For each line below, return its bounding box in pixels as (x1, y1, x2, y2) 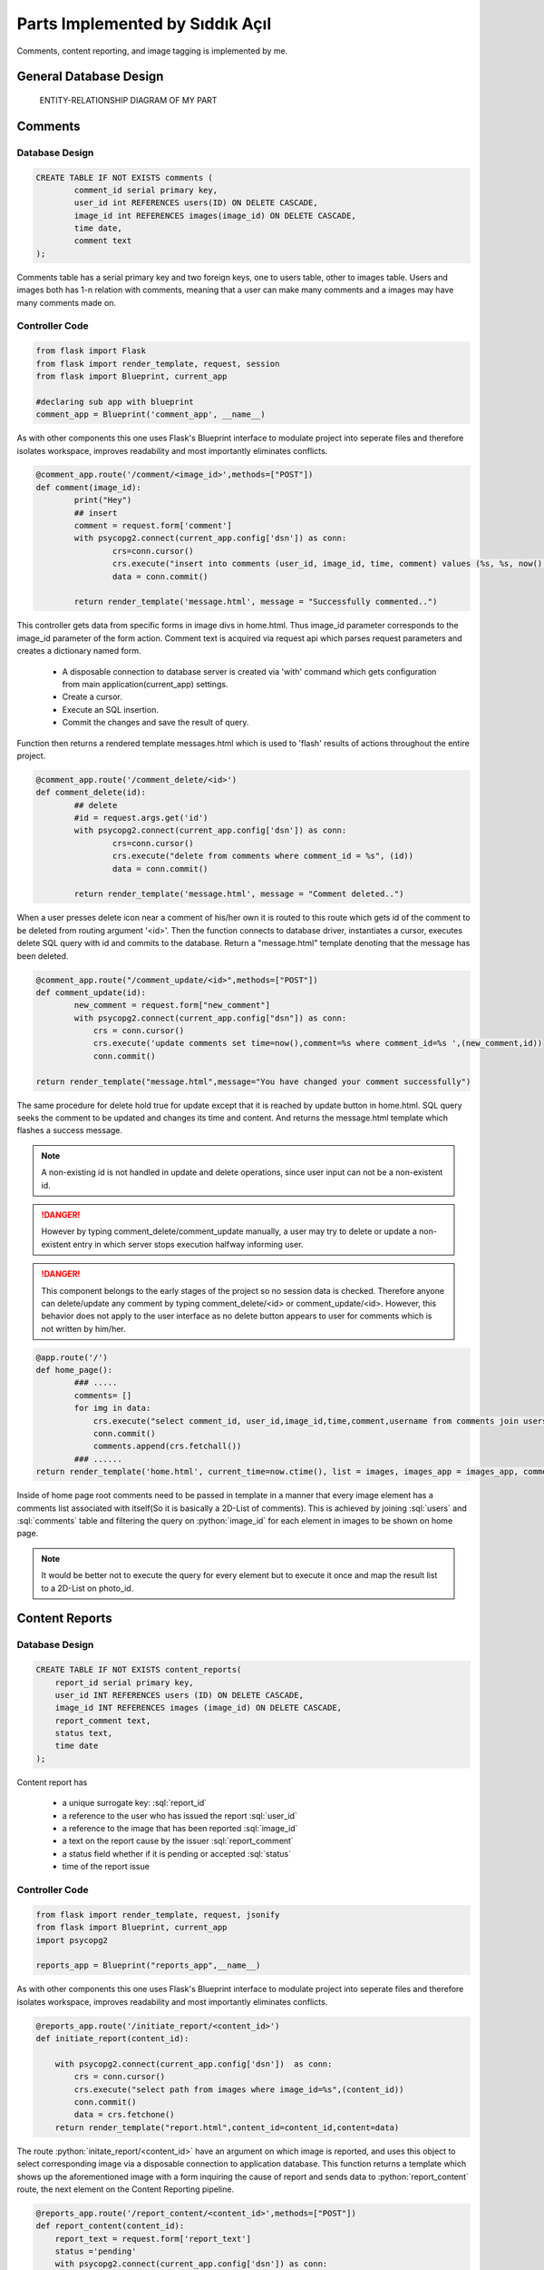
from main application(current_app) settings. (62, 678, 228, 689)
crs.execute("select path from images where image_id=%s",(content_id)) (73, 2084, 404, 2095)
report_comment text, (54, 1715, 151, 1725)
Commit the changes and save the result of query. (62, 717, 249, 728)
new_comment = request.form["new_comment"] (73, 1000, 271, 1011)
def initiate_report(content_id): (35, 2034, 189, 2044)
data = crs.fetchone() (73, 2109, 176, 2120)
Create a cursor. (62, 691, 122, 703)
